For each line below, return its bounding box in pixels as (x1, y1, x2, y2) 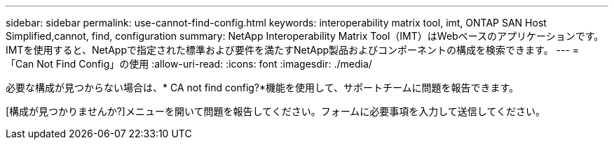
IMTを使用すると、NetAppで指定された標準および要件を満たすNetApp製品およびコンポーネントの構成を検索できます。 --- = (6, 44, 580, 56)
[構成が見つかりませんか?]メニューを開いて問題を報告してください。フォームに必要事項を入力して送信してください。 (6, 105, 546, 117)
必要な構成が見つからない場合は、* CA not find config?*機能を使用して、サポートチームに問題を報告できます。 (6, 82, 519, 93)
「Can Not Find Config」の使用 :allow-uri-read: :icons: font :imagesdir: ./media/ (6, 58, 372, 70)
